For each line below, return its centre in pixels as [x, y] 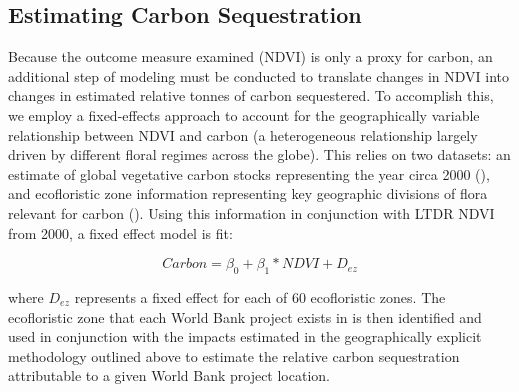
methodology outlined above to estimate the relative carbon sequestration [234, 355]
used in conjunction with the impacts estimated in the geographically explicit [245, 336]
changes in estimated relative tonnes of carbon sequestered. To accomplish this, [251, 95]
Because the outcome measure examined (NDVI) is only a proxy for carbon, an [250, 56]
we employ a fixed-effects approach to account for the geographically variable [244, 114]
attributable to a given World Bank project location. [169, 375]
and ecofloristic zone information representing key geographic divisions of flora [248, 193]
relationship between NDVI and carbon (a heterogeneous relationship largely [243, 134]
